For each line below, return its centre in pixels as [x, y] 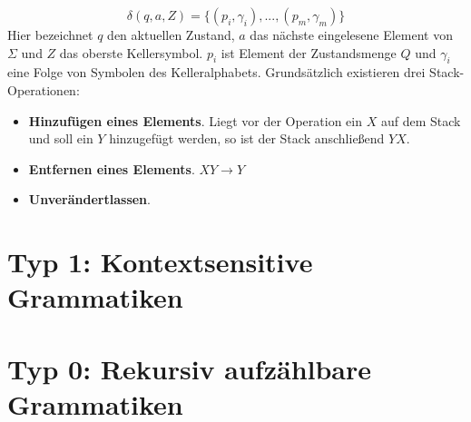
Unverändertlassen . [89, 199]
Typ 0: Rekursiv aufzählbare [190, 368]
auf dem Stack [421, 120]
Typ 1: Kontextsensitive [160, 262]
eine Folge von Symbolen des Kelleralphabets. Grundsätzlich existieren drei [216, 72]
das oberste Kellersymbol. [131, 52]
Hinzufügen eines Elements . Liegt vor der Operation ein [196, 120]
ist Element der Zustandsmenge [309, 52]
